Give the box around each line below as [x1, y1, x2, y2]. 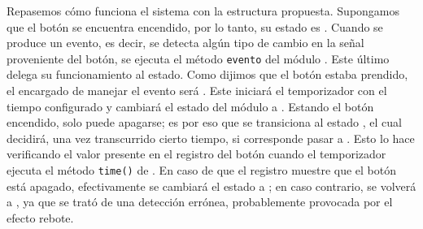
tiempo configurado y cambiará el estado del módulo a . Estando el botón [7, 97, 374, 114]
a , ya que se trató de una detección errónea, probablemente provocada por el [7, 193, 393, 210]
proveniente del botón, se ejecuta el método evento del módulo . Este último [7, 50, 390, 67]
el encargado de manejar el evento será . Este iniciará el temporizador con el [7, 82, 387, 99]
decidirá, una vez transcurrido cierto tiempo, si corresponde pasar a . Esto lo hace [7, 129, 415, 146]
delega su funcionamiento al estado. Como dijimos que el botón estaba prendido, [7, 66, 408, 83]
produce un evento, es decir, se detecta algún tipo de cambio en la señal [7, 34, 364, 51]
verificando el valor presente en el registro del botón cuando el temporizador [7, 145, 386, 162]
